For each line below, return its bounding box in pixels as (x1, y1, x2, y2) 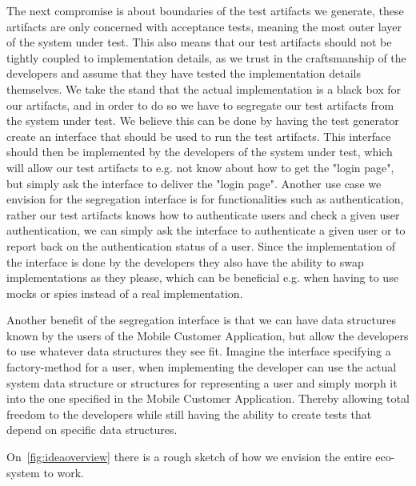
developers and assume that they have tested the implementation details (6, 65, 361, 82)
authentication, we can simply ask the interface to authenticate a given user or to (6, 222, 406, 239)
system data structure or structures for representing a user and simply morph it (6, 374, 398, 391)
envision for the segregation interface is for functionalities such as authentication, (6, 191, 404, 207)
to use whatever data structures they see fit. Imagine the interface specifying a (6, 343, 391, 359)
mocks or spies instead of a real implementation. (6, 284, 243, 301)
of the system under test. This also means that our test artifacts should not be (6, 34, 392, 50)
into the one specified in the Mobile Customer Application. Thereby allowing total (6, 390, 410, 407)
